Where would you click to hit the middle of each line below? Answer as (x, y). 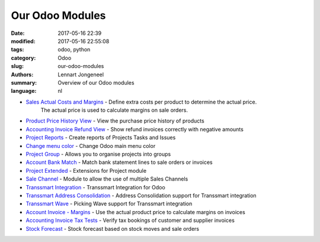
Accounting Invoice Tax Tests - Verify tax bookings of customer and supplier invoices (130, 220)
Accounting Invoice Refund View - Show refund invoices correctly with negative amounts (135, 129)
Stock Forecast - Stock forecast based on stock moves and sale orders (113, 228)
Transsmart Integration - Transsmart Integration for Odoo (95, 187)
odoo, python (74, 50)
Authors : (22, 75)
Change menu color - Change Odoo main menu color (91, 146)
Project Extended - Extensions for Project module (86, 170)
